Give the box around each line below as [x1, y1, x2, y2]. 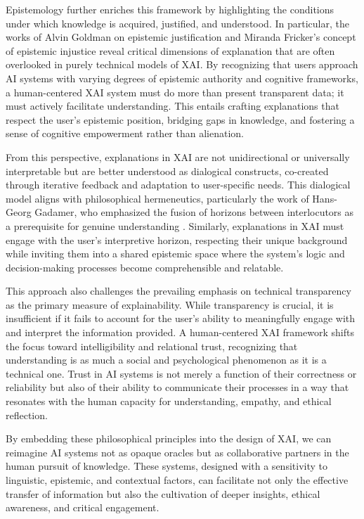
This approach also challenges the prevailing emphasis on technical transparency [6, 283, 351, 298]
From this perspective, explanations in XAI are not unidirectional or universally [6, 149, 350, 164]
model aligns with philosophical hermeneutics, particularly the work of [6, 191, 309, 205]
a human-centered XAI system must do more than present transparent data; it [6, 84, 344, 99]
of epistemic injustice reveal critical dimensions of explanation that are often [6, 43, 335, 58]
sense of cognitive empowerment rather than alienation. [6, 126, 244, 141]
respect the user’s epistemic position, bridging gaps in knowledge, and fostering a [6, 112, 355, 127]
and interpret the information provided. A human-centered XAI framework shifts [6, 325, 354, 340]
